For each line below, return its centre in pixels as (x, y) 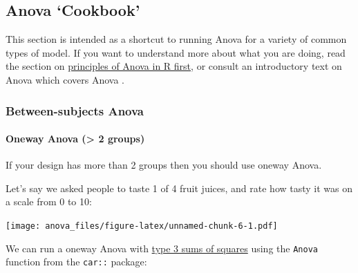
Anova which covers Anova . (65, 79)
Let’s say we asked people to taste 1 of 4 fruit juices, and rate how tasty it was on (179, 188)
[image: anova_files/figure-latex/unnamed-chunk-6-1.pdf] (142, 226)
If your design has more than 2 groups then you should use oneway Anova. (164, 165)
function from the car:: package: (76, 262)
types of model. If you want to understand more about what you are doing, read (176, 52)
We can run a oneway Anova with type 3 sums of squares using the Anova (162, 248)
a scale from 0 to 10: (49, 201)
